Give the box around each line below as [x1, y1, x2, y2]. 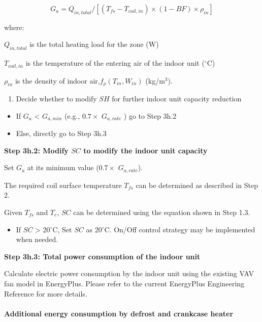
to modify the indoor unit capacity [83, 145, 208, 155]
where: [4, 21, 24, 32]
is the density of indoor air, [15, 75, 100, 86]
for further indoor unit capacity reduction [112, 93, 242, 104]
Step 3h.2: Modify [4, 145, 69, 155]
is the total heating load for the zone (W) [29, 39, 159, 49]
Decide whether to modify [16, 93, 97, 104]
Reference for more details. [4, 288, 87, 299]
